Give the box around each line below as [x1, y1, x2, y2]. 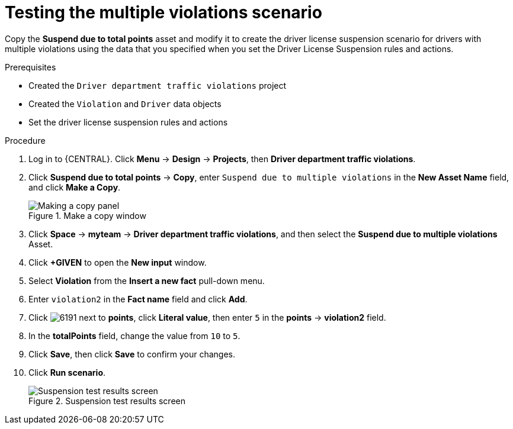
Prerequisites [5, 62, 56, 72]
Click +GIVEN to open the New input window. [28, 257, 207, 267]
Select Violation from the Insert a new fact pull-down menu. [28, 275, 265, 286]
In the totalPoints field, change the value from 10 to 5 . [28, 330, 241, 341]
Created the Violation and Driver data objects [28, 98, 222, 109]
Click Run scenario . [28, 367, 106, 378]
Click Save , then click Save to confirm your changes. [28, 349, 236, 359]
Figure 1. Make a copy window [28, 210, 146, 221]
